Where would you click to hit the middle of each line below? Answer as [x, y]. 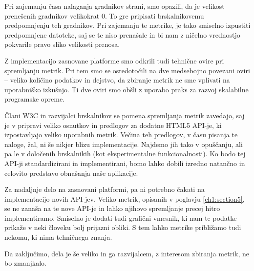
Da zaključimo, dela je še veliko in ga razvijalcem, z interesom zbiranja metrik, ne [127, 253]
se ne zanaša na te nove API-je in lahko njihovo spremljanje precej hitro [112, 208]
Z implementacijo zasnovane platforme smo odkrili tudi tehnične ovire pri [114, 60]
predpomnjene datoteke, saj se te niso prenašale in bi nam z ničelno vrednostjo [122, 34]
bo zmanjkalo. [25, 263]
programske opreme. [35, 99]
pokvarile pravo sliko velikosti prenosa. [62, 44]
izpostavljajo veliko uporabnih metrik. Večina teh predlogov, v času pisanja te [121, 135]
